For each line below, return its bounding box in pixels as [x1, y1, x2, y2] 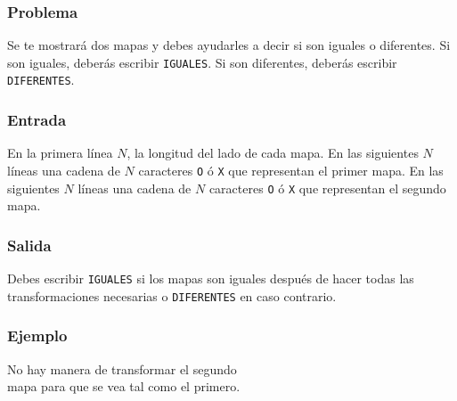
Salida [7, 233, 52, 256]
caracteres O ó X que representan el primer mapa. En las [138, 160, 444, 179]
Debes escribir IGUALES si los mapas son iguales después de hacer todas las [7, 269, 414, 288]
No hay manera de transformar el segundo [7, 359, 237, 378]
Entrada [7, 109, 67, 131]
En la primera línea [7, 143, 113, 162]
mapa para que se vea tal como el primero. [7, 377, 241, 396]
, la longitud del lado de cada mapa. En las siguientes [126, 143, 419, 162]
